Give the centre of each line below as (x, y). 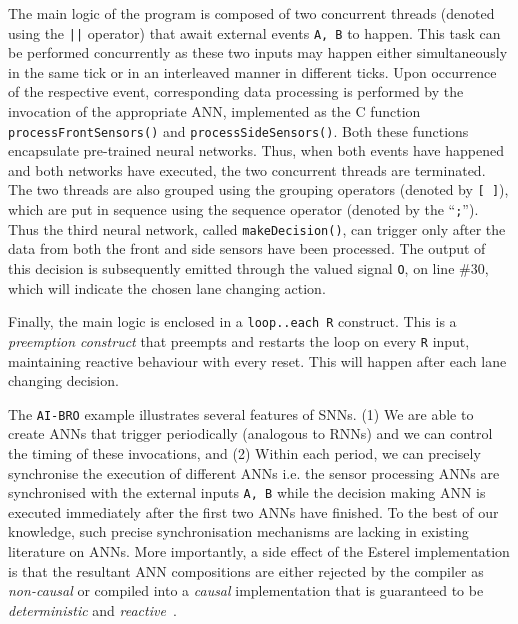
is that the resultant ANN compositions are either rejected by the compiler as (246, 570)
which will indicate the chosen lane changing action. (167, 287)
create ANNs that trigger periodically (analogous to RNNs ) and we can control (250, 433)
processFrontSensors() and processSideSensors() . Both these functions (238, 130)
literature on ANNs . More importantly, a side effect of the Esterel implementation (259, 551)
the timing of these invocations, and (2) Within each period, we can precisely (244, 453)
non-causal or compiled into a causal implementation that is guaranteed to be (246, 590)
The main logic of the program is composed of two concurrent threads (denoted (251, 13)
